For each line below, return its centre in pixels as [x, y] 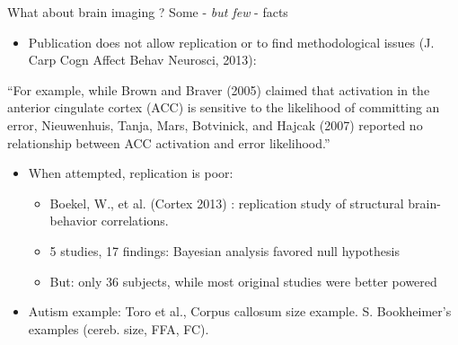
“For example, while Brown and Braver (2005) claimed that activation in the [219, 89]
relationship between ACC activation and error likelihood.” [169, 142]
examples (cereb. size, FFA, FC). [119, 328]
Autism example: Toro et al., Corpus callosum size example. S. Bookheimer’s [240, 311]
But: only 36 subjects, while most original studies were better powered [243, 281]
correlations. [135, 221]
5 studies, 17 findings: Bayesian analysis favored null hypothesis [225, 250]
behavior [74, 221]
